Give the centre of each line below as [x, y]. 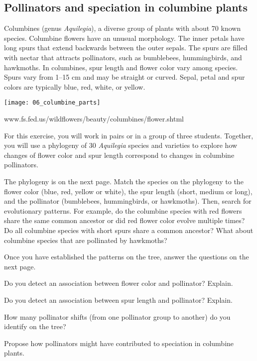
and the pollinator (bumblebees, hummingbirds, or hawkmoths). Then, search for [128, 201]
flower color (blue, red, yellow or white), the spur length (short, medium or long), [128, 191]
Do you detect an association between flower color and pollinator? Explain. [119, 283]
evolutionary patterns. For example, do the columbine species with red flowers [123, 210]
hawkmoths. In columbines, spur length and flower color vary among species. [121, 67]
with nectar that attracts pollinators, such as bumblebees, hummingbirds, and [123, 57]
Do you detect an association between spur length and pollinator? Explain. [118, 300]
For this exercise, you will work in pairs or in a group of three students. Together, [129, 135]
